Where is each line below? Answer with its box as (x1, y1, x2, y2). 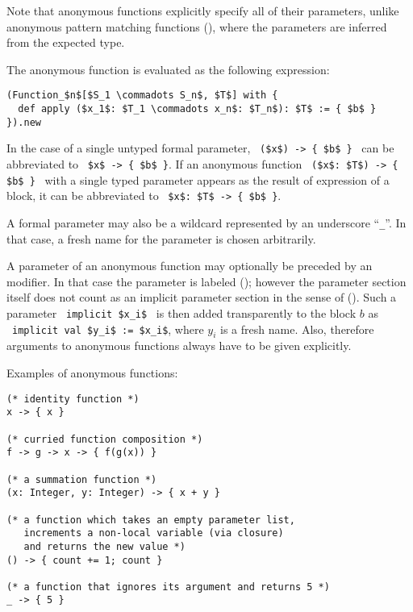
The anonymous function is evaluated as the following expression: (6, 60, 330, 77)
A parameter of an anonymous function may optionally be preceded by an (6, 257, 373, 274)
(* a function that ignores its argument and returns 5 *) (6, 581, 330, 593)
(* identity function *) (6, 393, 140, 405)
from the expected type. (6, 34, 125, 51)
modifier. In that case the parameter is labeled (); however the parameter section (6, 273, 407, 289)
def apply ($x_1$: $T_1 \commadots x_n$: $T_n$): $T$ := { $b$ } (18, 103, 377, 115)
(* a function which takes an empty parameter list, (6, 514, 295, 526)
